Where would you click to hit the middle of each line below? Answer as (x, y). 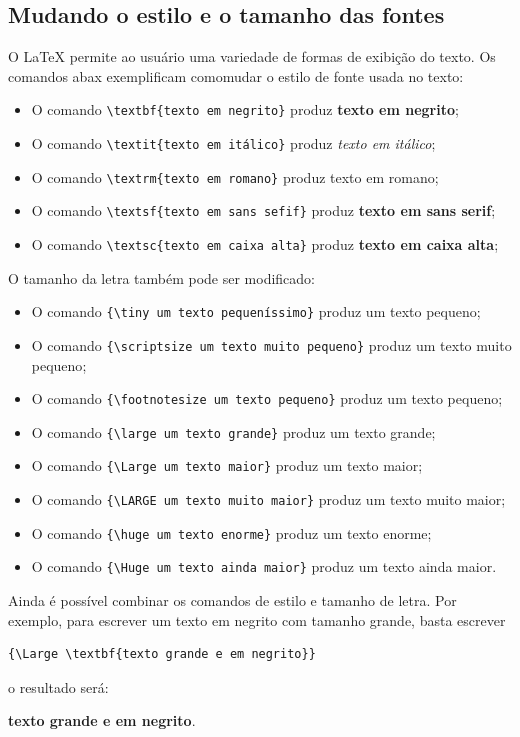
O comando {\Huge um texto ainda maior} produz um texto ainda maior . (264, 566)
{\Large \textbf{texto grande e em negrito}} (162, 654)
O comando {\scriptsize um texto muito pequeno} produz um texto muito (271, 344)
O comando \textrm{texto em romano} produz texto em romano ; (235, 176)
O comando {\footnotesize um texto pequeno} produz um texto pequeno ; (267, 398)
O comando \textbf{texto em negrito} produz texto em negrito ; (245, 109)
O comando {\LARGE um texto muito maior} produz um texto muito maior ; (268, 499)
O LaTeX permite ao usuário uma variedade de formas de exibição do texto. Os (252, 56)
